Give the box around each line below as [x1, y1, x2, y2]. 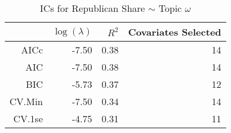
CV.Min [10, 94, 43, 108]
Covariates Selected [128, 25, 221, 39]
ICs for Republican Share [40, 1, 145, 15]
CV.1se [13, 112, 43, 125]
